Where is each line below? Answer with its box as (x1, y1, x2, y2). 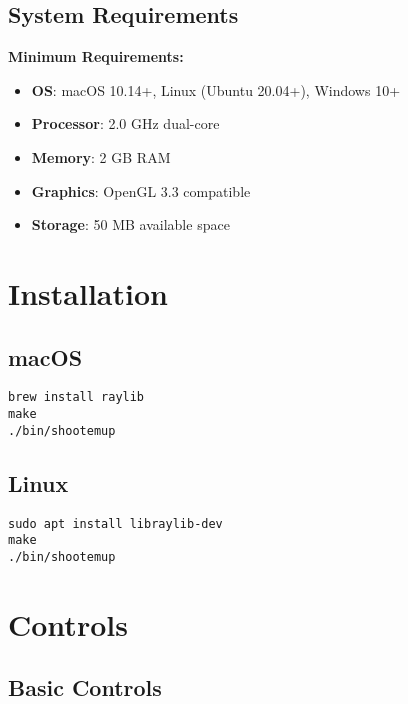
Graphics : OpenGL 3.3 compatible (31, 180, 251, 201)
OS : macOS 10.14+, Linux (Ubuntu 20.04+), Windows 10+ (31, 79, 401, 100)
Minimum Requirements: (8, 46, 184, 67)
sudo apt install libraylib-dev (8, 516, 223, 531)
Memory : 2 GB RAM (31, 146, 171, 167)
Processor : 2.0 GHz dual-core (31, 113, 220, 134)
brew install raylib (8, 390, 145, 405)
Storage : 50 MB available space (31, 214, 230, 235)
